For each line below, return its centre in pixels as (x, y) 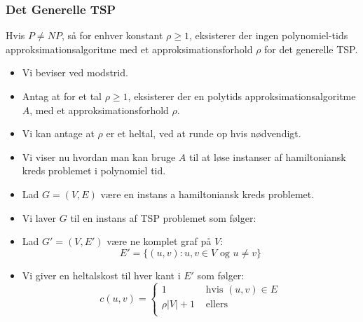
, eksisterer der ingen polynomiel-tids (268, 35)
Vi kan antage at (58, 133)
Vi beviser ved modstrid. (75, 72)
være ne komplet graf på (159, 241)
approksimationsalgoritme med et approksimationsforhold (129, 49)
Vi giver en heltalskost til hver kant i (101, 275)
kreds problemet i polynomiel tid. (94, 170)
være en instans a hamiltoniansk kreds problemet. (207, 194)
